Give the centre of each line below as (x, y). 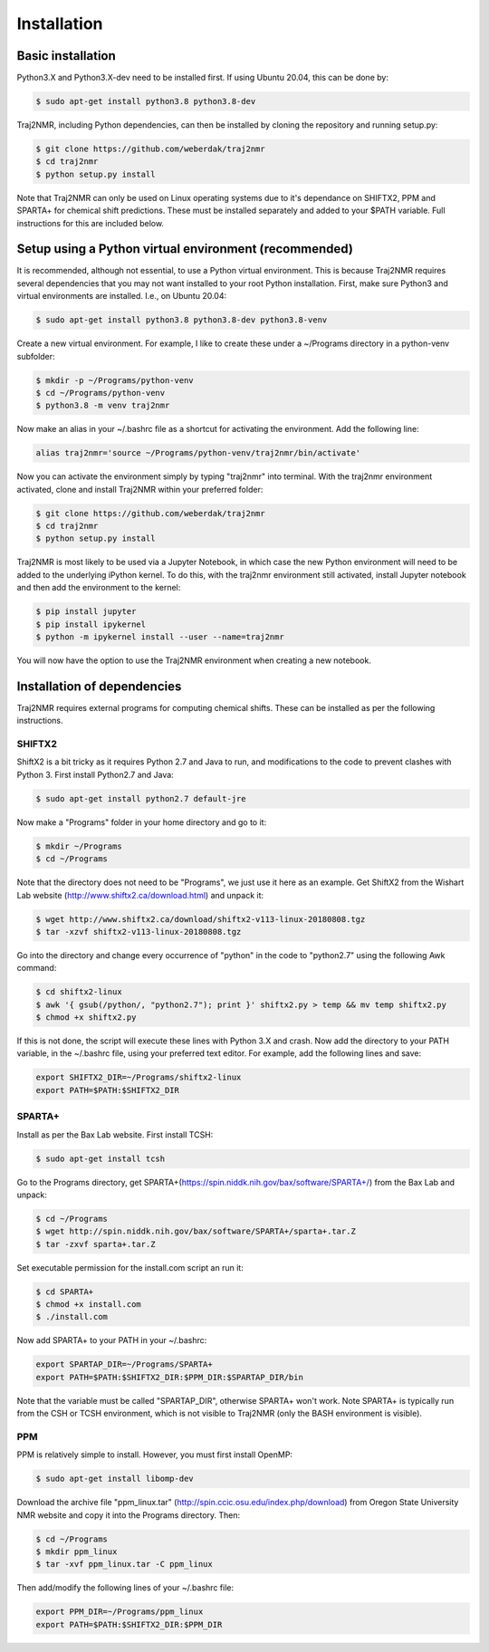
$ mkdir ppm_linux (77, 1552)
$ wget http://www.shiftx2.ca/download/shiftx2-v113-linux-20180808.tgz (201, 919)
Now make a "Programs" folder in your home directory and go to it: (142, 822)
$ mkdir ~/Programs (79, 846)
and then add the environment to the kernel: (99, 588)
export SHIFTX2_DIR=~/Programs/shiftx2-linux (139, 1077)
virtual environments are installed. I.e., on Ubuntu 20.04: (122, 296)
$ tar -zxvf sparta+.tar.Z (96, 1244)
